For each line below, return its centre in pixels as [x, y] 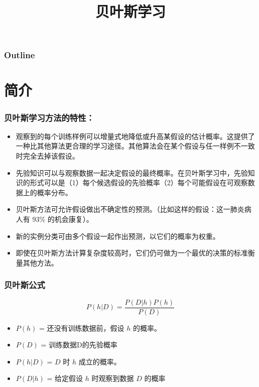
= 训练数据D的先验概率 [79, 345]
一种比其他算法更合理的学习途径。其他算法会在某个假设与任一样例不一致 [135, 146]
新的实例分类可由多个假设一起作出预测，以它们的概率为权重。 [118, 236]
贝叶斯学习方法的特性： [49, 117]
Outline [20, 55]
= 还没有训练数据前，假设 [82, 328]
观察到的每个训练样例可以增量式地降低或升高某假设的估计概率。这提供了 [135, 136]
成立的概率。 [100, 361]
